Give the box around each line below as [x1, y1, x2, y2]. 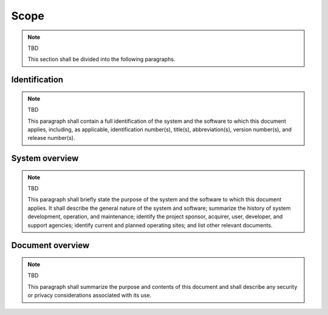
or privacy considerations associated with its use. [27, 292, 152, 299]
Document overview [11, 240, 90, 251]
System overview [11, 153, 79, 164]
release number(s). [27, 134, 75, 142]
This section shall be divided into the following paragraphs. [27, 55, 176, 63]
